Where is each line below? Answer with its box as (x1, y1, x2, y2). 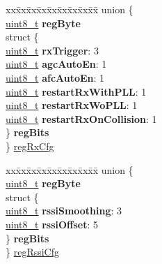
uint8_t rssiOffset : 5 (6, 217, 98, 231)
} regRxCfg (6, 138, 54, 153)
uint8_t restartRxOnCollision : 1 (6, 111, 157, 126)
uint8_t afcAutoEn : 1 (6, 70, 105, 85)
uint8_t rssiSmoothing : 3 (6, 203, 122, 218)
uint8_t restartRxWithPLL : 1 (6, 84, 147, 98)
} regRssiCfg (6, 244, 59, 259)
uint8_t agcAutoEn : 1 (6, 57, 107, 71)
